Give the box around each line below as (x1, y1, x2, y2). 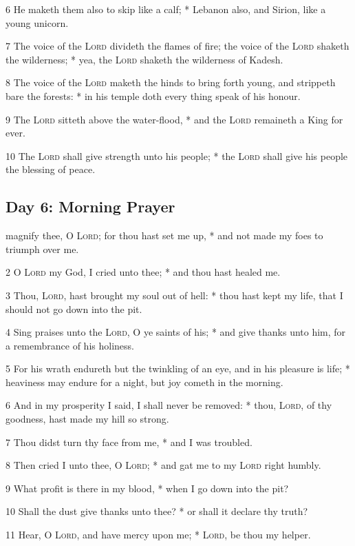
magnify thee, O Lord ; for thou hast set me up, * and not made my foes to (6, 228, 323, 243)
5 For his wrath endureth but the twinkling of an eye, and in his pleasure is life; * (6, 361, 350, 376)
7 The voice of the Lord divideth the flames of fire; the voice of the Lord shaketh (6, 39, 349, 53)
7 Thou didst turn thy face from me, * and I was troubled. (6, 434, 252, 449)
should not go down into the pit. (6, 301, 142, 316)
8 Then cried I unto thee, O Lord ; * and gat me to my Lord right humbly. (6, 458, 321, 472)
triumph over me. (6, 241, 79, 256)
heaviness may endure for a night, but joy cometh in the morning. (6, 374, 283, 389)
